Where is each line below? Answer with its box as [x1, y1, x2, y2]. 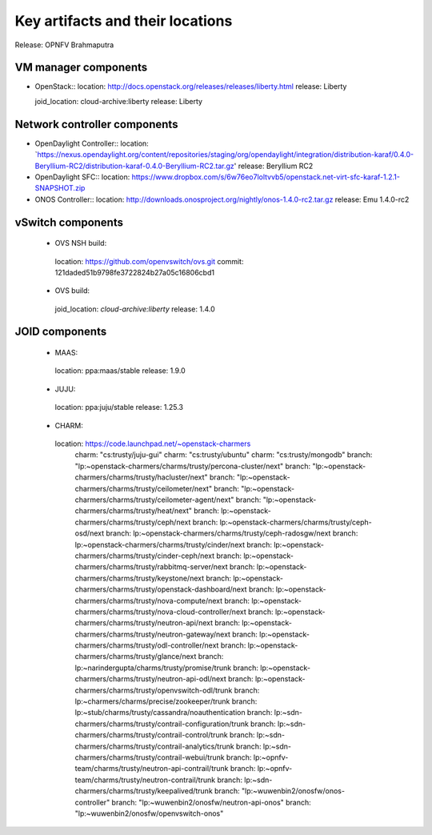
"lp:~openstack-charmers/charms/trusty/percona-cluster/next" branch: [74, 461, 311, 471]
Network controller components [14, 117, 178, 131]
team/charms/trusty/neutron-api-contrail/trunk [74, 764, 229, 773]
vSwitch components [14, 215, 124, 229]
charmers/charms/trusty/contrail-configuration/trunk [74, 719, 250, 729]
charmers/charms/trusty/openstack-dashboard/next [74, 584, 247, 594]
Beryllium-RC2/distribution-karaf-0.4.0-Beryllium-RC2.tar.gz [34, 161, 235, 171]
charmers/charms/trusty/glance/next [74, 652, 197, 661]
